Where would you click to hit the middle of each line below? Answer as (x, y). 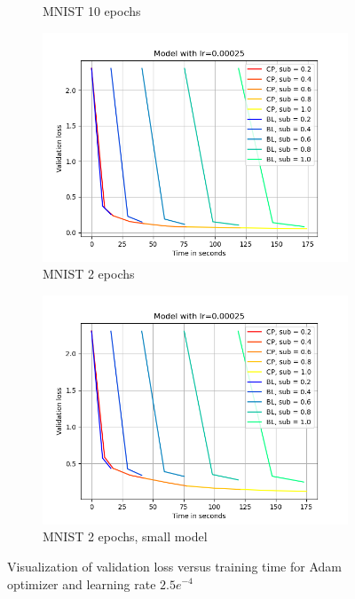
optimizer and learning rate (82, 583)
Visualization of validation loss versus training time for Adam (174, 566)
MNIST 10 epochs (92, 11)
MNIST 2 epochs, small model (125, 536)
